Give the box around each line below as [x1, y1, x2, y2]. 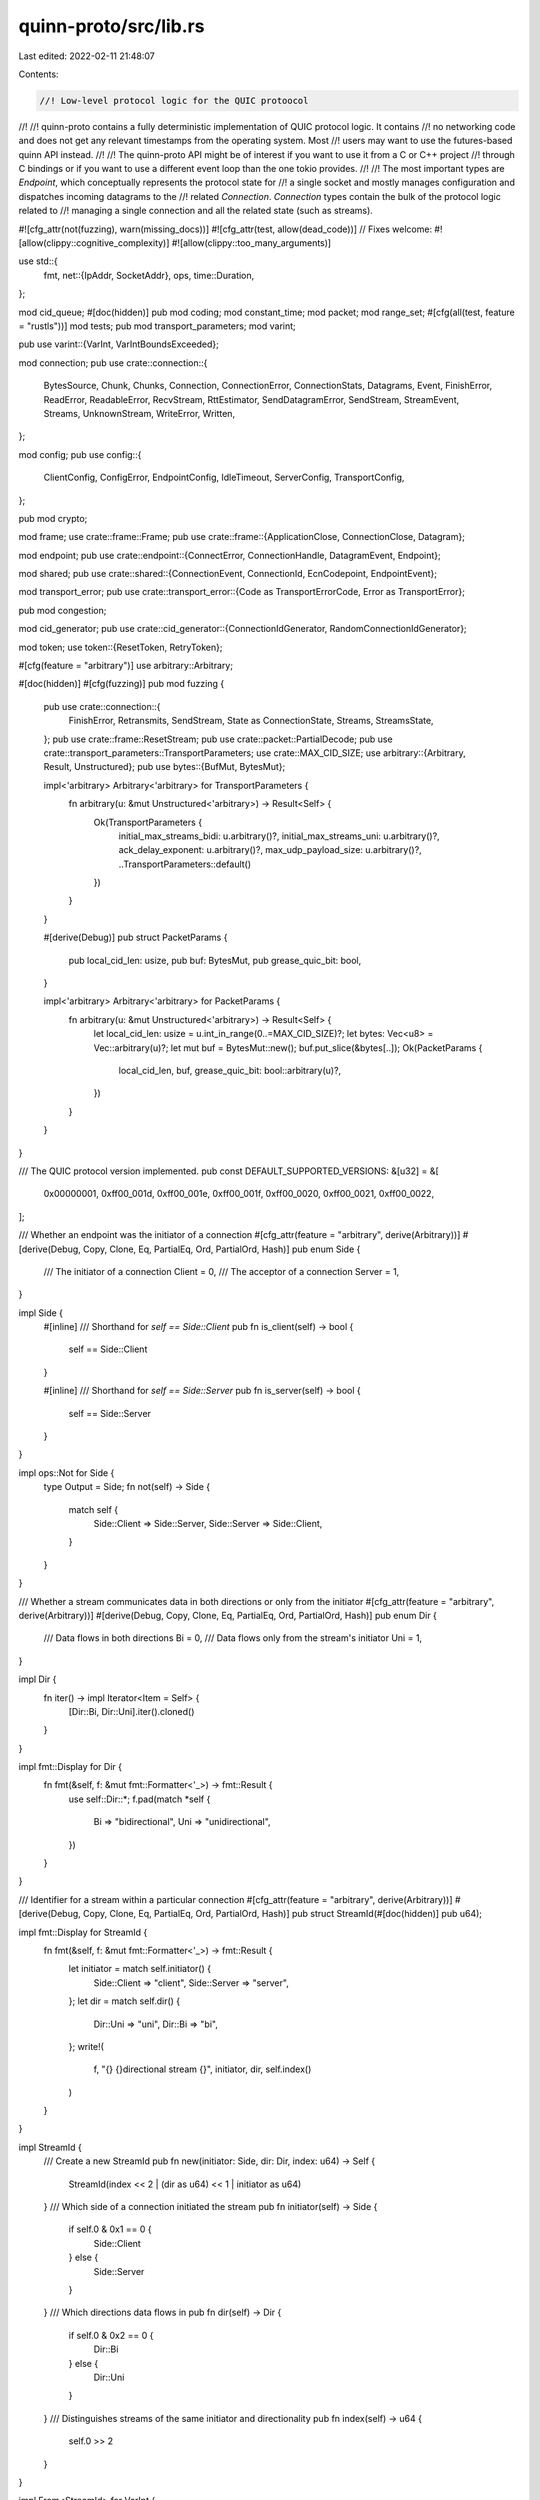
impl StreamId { [18, 2141, 82, 2153]
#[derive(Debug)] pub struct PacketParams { [43, 931, 228, 944]
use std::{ [18, 255, 59, 267]
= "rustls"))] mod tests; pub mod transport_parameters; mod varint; [18, 320, 297, 332]
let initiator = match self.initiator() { [68, 1963, 212, 1975]
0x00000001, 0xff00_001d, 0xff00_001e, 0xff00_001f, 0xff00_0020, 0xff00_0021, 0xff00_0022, [43, 1188, 435, 1200]
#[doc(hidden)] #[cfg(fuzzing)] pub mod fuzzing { [18, 678, 225, 690]
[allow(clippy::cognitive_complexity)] [18, 237, 170, 249]
